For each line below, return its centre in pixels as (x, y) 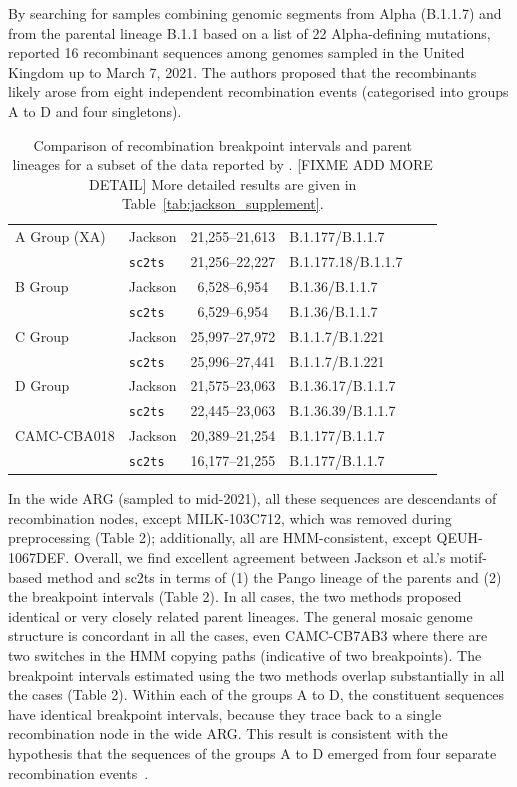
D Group (42, 385)
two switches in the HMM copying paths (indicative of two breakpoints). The (245, 654)
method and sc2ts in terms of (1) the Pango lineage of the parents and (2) (274, 576)
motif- (468, 556)
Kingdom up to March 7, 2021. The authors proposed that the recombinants (242, 71)
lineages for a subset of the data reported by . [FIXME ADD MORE (222, 164)
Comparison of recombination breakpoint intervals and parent (222, 144)
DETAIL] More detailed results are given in (223, 183)
